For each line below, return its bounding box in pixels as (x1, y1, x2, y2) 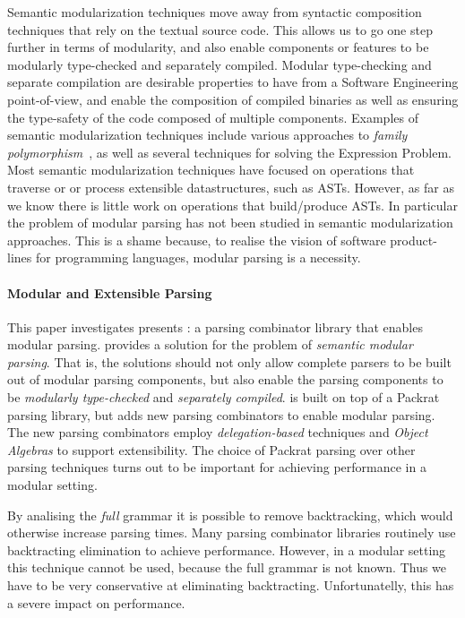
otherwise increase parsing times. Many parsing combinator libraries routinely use (7, 523, 456, 542)
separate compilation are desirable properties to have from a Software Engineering (7, 73, 459, 91)
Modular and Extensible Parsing (7, 283, 212, 302)
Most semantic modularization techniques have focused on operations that (7, 160, 415, 179)
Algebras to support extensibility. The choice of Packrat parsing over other (7, 440, 416, 459)
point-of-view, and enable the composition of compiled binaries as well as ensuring (7, 90, 459, 108)
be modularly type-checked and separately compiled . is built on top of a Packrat (7, 388, 440, 407)
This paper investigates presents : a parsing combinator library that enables (7, 317, 423, 336)
